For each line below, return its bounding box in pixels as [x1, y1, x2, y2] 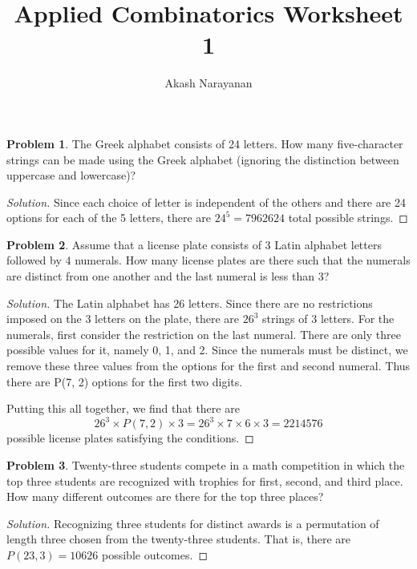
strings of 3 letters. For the [261, 310, 395, 327]
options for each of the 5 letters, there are [6, 209, 212, 226]
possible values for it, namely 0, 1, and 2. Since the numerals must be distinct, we [6, 341, 408, 358]
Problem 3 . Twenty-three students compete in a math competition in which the [6, 456, 405, 473]
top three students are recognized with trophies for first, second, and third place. [6, 472, 403, 489]
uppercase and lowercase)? [6, 167, 136, 184]
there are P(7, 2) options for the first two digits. [6, 373, 243, 389]
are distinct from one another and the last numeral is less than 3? [6, 268, 330, 284]
